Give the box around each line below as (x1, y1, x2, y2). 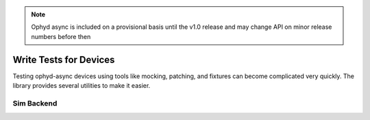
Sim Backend (12, 98, 58, 108)
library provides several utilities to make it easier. (12, 82, 151, 90)
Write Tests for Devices (12, 53, 115, 65)
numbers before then (31, 32, 91, 40)
